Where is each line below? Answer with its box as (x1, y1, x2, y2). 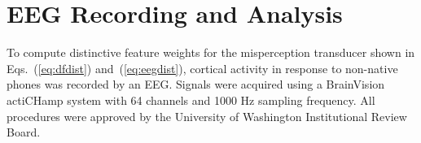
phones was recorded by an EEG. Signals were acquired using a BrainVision (7, 76, 385, 93)
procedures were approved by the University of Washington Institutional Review (7, 107, 407, 124)
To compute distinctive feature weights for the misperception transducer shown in (7, 44, 415, 61)
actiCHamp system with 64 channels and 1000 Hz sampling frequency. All (7, 91, 375, 108)
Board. (7, 123, 41, 141)
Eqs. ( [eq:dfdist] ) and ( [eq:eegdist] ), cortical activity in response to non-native (7, 59, 398, 76)
